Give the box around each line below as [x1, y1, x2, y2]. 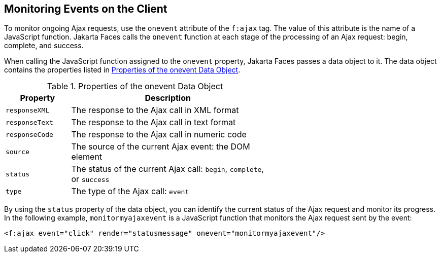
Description [145, 93, 191, 103]
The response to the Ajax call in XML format [71, 105, 239, 116]
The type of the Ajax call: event [71, 186, 189, 197]
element [71, 152, 103, 162]
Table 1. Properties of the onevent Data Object [47, 81, 223, 92]
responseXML [6, 106, 50, 114]
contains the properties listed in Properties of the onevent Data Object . [4, 65, 241, 75]
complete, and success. [4, 41, 84, 50]
